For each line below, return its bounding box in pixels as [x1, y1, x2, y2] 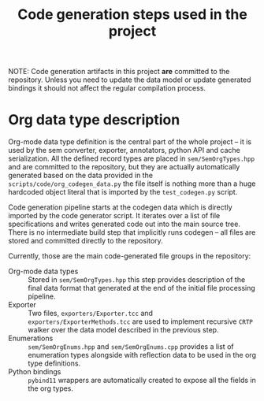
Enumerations [8, 333, 54, 343]
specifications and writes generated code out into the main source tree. [8, 219, 240, 229]
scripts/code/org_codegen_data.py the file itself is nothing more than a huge [8, 179, 256, 188]
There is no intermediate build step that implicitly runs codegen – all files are [8, 228, 256, 237]
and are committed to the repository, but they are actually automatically [8, 162, 240, 172]
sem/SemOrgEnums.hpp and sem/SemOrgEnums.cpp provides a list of [28, 342, 234, 351]
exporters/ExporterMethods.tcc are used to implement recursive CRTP [28, 317, 254, 326]
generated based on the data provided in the [8, 171, 154, 180]
